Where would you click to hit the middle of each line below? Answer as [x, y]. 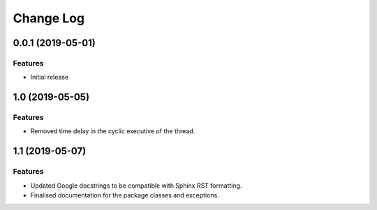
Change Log [49, 18]
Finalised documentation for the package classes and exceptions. [125, 195]
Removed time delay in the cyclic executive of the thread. [113, 131]
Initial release [50, 77]
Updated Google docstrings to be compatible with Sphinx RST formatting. [136, 186]
